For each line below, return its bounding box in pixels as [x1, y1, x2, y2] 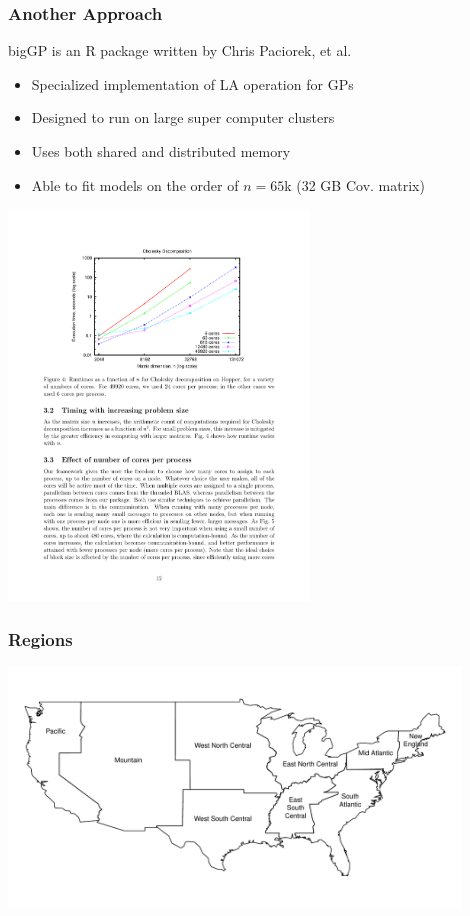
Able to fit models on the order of [31, 174, 239, 195]
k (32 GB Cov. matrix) [284, 174, 425, 195]
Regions [8, 627, 73, 652]
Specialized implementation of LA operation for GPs [31, 73, 354, 94]
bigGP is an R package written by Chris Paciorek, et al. [8, 40, 352, 61]
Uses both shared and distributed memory [31, 141, 291, 161]
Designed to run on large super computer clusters [31, 107, 335, 128]
